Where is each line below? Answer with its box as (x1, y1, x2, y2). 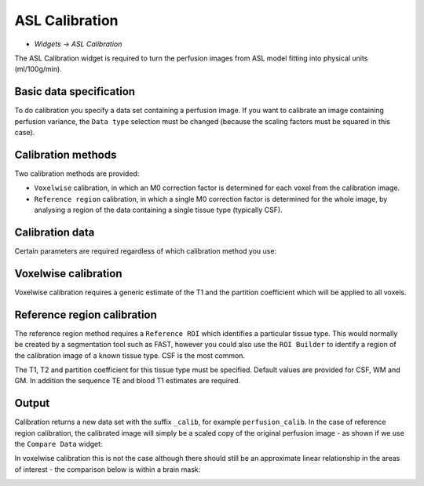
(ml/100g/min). (14, 64, 62, 74)
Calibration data (14, 225, 95, 239)
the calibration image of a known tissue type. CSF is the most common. (14, 350, 246, 360)
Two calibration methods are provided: (14, 169, 140, 178)
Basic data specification (14, 85, 136, 98)
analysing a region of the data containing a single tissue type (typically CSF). (34, 205, 283, 215)
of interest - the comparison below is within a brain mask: (14, 464, 201, 474)
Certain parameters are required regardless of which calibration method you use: (14, 247, 277, 255)
